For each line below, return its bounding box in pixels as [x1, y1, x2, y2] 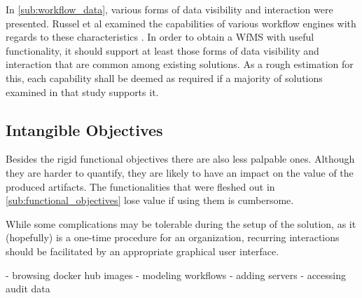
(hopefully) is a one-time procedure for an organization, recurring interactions [6, 230, 340, 245]
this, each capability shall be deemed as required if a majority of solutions [6, 70, 323, 85]
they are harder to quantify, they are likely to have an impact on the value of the [6, 165, 354, 180]
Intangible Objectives [6, 118, 163, 140]
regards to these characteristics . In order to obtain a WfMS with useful [6, 29, 314, 44]
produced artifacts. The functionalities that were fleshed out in [6, 179, 275, 194]
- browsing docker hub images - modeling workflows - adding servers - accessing [6, 267, 346, 282]
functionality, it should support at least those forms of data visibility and [6, 43, 319, 57]
